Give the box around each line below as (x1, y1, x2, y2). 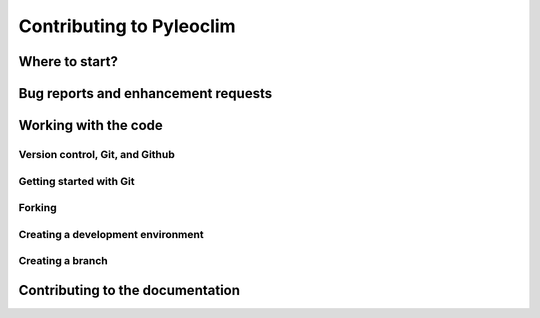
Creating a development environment (18, 227, 204, 241)
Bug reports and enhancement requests (18, 85, 273, 102)
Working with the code (18, 117, 164, 134)
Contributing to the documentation (18, 281, 240, 299)
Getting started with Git (18, 174, 135, 188)
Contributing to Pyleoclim (18, 15, 236, 37)
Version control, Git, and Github (18, 147, 175, 161)
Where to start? (18, 53, 119, 70)
